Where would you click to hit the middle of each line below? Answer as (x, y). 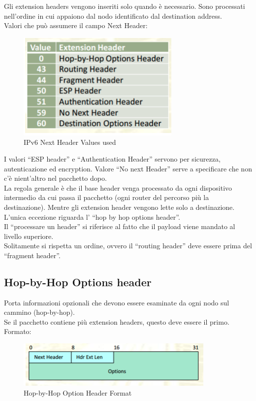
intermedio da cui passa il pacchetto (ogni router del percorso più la (107, 197)
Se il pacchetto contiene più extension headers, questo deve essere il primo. (117, 321)
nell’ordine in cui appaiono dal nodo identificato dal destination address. (113, 16)
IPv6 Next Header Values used (70, 142)
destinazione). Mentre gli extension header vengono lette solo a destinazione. (119, 207)
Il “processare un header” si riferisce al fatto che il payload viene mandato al (120, 226)
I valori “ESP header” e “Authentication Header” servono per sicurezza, (112, 158)
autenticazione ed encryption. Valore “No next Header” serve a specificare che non (128, 168)
